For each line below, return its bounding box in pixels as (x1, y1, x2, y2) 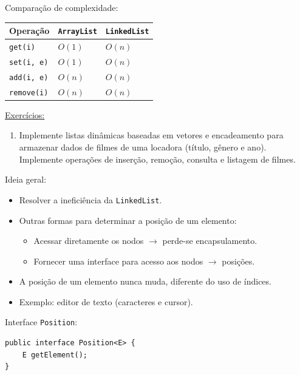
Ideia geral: (5, 173, 47, 186)
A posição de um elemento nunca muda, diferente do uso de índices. (19, 275, 271, 288)
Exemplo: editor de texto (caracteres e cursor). (19, 295, 193, 308)
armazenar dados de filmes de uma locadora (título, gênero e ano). (19, 141, 267, 154)
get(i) (9, 43, 35, 52)
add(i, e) (9, 73, 49, 82)
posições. (222, 254, 255, 267)
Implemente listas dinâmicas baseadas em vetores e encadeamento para (19, 129, 284, 141)
